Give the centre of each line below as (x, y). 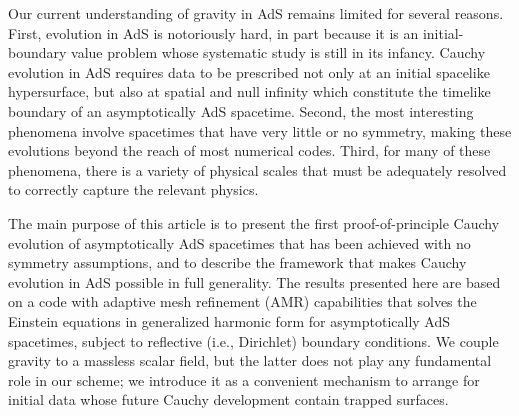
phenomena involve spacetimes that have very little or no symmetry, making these (260, 130)
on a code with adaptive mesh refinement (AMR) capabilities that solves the (242, 301)
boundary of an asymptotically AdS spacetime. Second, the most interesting (241, 110)
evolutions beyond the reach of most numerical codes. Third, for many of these (249, 150)
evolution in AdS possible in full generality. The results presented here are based (254, 281)
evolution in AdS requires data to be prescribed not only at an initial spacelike (249, 71)
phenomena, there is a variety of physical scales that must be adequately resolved (257, 169)
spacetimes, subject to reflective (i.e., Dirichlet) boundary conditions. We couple (253, 340)
